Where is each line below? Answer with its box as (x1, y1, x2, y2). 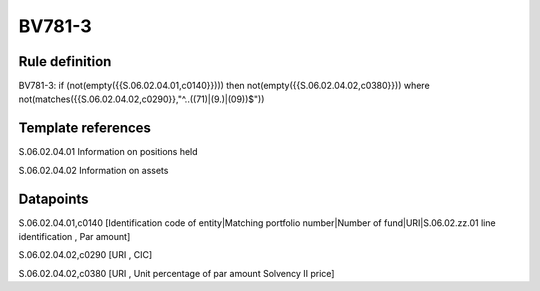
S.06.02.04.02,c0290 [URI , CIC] (18, 249, 153, 261)
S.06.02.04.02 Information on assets (18, 164, 169, 176)
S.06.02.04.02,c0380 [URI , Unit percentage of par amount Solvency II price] (18, 267, 335, 279)
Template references (18, 120, 152, 137)
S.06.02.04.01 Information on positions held (18, 146, 199, 158)
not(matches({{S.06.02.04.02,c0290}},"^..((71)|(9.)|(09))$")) (18, 93, 265, 105)
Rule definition (18, 53, 112, 70)
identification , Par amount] (18, 231, 131, 243)
